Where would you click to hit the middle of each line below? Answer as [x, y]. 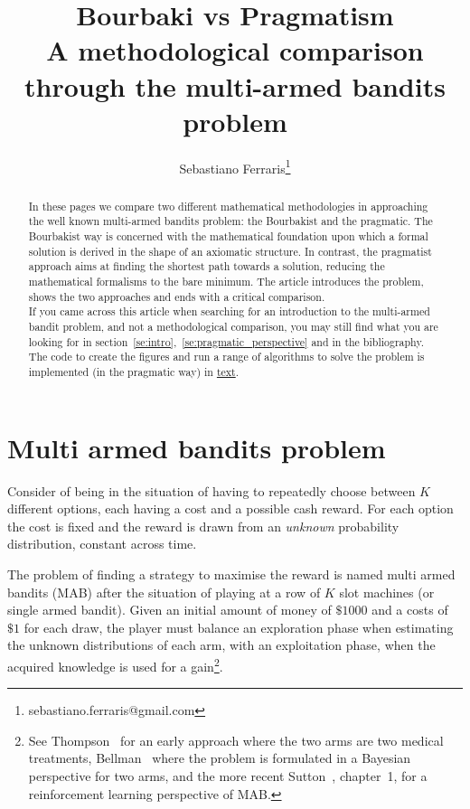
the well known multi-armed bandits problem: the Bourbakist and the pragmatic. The [230, 221]
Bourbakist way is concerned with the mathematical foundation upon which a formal [228, 236]
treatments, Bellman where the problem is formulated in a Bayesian [220, 758]
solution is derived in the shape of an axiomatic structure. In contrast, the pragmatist [230, 251]
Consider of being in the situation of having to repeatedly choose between [211, 490]
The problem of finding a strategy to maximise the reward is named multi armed [231, 574]
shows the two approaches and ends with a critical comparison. [177, 296]
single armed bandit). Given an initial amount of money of [169, 610]
